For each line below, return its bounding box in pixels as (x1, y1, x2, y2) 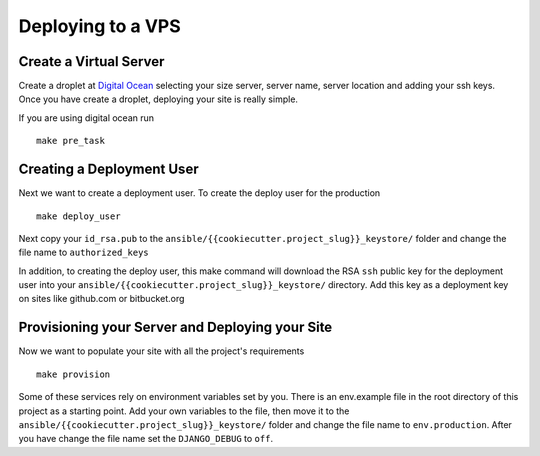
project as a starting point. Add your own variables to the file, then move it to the (18, 405, 350, 417)
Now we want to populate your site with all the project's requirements (18, 345, 305, 357)
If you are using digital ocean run (18, 111, 155, 124)
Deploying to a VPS (18, 15, 182, 37)
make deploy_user (36, 210, 121, 222)
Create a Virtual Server (18, 53, 165, 70)
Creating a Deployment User (18, 161, 199, 178)
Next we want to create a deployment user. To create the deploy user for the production (18, 187, 381, 199)
